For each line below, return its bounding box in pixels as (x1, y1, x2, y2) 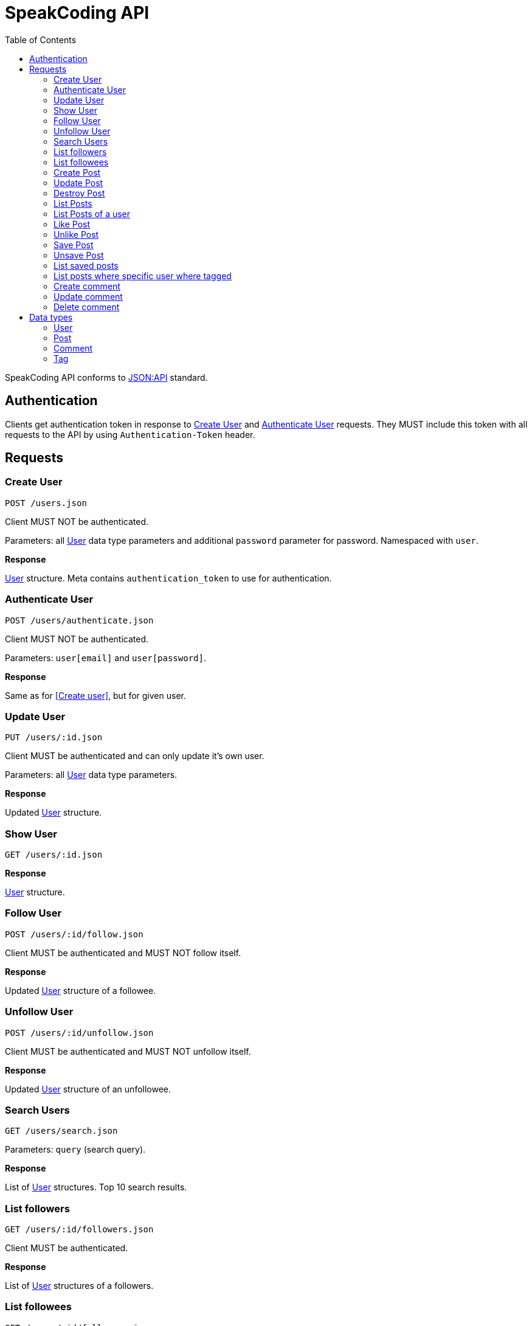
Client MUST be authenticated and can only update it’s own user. (5, 751, 264, 762)
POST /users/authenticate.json (5, 615, 154, 625)
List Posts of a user (54, 208, 131, 219)
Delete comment (54, 301, 120, 312)
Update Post (54, 177, 103, 188)
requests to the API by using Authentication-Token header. (5, 429, 255, 440)
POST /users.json (5, 498, 87, 508)
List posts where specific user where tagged (54, 270, 232, 281)
